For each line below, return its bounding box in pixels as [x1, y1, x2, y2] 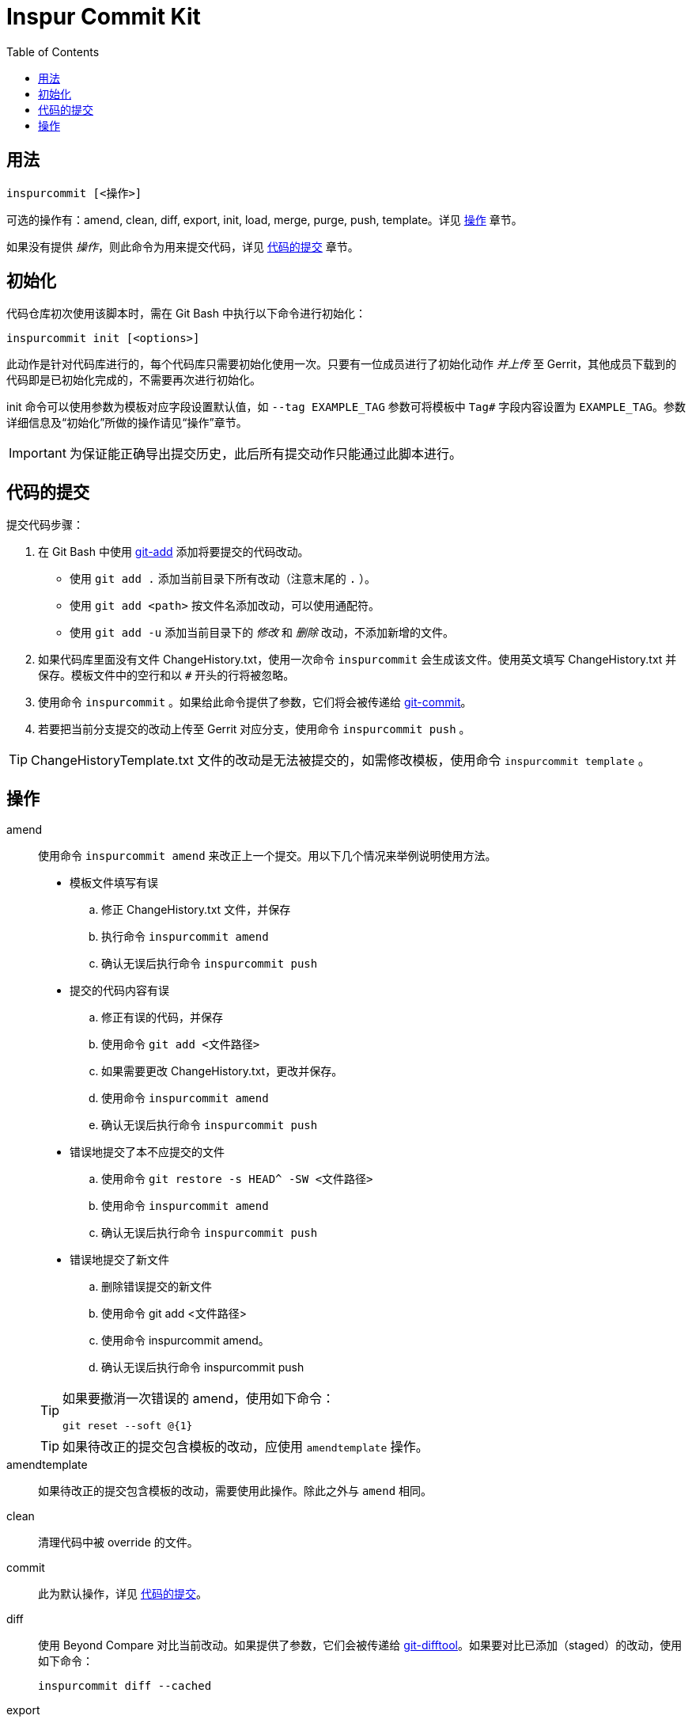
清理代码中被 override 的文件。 [38, 1535, 199, 1550]
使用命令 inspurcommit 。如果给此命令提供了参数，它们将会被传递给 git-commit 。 [38, 695, 472, 709]
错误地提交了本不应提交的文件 [70, 1145, 225, 1159]
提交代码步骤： [6, 518, 84, 532]
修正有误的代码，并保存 [101, 1010, 223, 1025]
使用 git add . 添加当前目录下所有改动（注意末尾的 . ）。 [70, 572, 376, 586]
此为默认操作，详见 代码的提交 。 [38, 1587, 207, 1601]
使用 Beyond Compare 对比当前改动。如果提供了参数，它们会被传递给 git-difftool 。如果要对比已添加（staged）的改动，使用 [38, 1638, 683, 1653]
